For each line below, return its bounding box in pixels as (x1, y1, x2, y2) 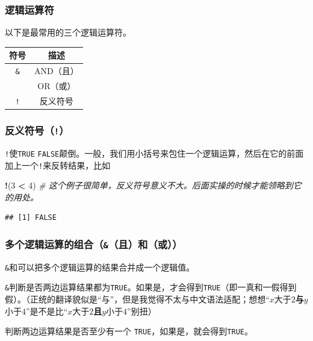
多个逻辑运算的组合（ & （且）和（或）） (5, 236, 182, 251)
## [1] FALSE (5, 213, 57, 222)
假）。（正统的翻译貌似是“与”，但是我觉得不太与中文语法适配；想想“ (5, 293, 270, 305)
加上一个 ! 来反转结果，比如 (5, 158, 111, 171)
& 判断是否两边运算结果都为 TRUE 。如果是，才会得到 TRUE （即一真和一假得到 (5, 281, 297, 293)
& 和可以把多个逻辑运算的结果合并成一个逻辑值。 (5, 260, 195, 273)
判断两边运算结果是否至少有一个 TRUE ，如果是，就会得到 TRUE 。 (5, 325, 253, 337)
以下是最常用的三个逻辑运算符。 (5, 26, 131, 39)
